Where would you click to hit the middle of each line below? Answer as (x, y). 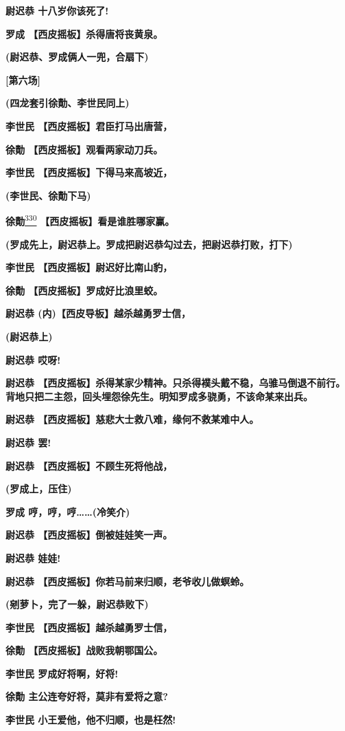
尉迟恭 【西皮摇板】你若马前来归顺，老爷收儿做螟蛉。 (128, 581)
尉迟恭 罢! (28, 442)
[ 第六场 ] (23, 79)
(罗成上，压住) (39, 489)
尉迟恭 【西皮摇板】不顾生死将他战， (89, 465)
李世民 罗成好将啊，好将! (62, 673)
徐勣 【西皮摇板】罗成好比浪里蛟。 (84, 290)
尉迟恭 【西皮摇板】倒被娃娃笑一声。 (89, 535)
